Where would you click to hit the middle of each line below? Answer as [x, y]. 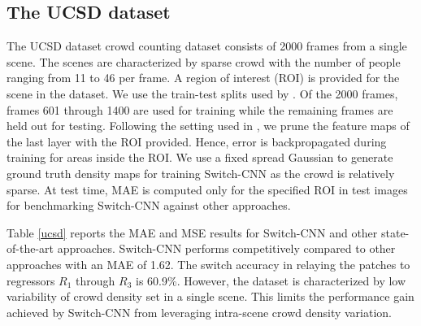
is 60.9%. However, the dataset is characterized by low [271, 280]
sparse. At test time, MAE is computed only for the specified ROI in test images [207, 189]
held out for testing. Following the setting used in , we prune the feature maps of [208, 126]
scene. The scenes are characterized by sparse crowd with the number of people [204, 61]
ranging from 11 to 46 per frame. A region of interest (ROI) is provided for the [203, 78]
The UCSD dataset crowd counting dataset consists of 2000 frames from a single [207, 46]
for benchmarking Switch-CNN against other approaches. [149, 205]
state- [395, 232]
